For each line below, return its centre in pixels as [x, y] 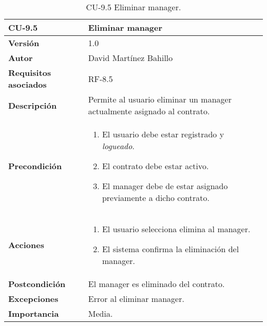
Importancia [34, 313]
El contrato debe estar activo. [155, 166]
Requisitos [30, 73]
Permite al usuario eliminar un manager [160, 99]
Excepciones [33, 299]
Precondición [35, 166]
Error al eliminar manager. [136, 299]
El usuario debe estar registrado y [163, 134]
